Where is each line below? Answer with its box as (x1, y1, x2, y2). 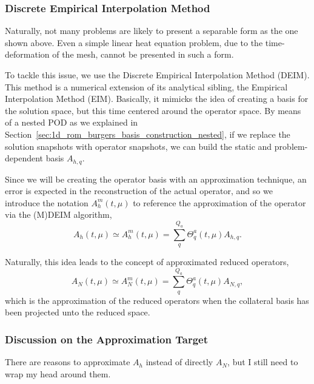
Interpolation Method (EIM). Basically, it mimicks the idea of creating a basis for (5, 92, 309, 105)
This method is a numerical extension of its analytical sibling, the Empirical (5, 80, 288, 93)
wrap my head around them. (5, 367, 111, 380)
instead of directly (145, 355, 213, 368)
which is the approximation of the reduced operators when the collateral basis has (5, 294, 309, 306)
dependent (5, 152, 44, 164)
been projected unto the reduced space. (5, 306, 150, 318)
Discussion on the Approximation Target (5, 331, 209, 346)
